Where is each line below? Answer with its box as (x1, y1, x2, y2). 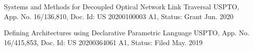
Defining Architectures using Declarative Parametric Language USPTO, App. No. (4, 27, 250, 38)
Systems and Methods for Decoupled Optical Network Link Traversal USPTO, (4, 1, 239, 11)
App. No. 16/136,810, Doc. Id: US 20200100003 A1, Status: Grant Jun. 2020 (4, 11, 233, 21)
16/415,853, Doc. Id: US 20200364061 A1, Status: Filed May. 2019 (4, 37, 203, 47)
